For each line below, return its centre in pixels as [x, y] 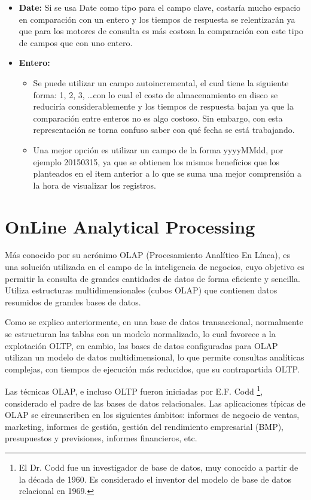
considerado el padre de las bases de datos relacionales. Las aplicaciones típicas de [155, 403]
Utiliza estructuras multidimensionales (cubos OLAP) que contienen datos [141, 290]
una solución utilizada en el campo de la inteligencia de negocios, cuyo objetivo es [155, 267]
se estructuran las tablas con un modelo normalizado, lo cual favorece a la [140, 334]
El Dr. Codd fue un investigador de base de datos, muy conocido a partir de [158, 467]
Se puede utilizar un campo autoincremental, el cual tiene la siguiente [161, 82]
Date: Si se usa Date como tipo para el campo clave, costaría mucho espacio [160, 7]
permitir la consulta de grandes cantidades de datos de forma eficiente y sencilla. [153, 278]
